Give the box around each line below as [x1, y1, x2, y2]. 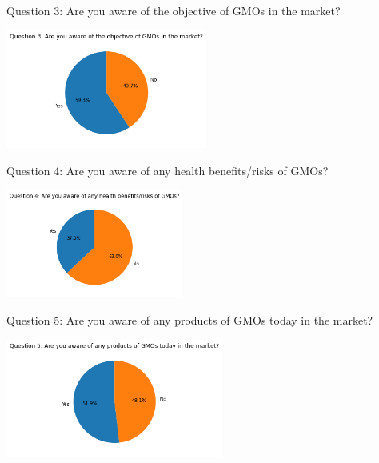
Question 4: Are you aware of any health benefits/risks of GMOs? [6, 162, 329, 178]
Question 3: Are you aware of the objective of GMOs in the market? [6, 2, 341, 18]
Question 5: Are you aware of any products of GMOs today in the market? [6, 311, 373, 328]
